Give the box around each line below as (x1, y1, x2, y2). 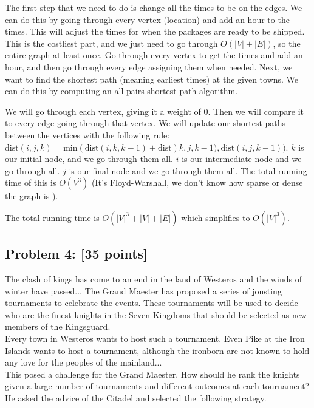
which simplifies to (181, 211, 250, 223)
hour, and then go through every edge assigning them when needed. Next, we (5, 60, 293, 73)
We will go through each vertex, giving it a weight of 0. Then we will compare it (5, 104, 304, 117)
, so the (273, 36, 301, 49)
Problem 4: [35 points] (5, 244, 148, 263)
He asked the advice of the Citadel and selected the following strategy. (5, 392, 267, 404)
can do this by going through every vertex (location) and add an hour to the (5, 13, 290, 25)
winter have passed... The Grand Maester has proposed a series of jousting (5, 284, 282, 297)
